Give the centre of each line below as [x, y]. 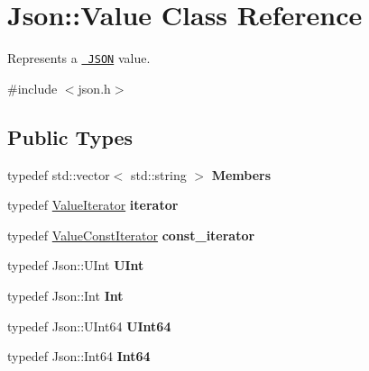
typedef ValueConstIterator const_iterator [131, 235]
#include [32, 88]
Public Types [70, 136]
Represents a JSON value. [79, 58]
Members [241, 174]
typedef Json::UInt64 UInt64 [89, 326]
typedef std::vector [59, 174]
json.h [94, 88]
